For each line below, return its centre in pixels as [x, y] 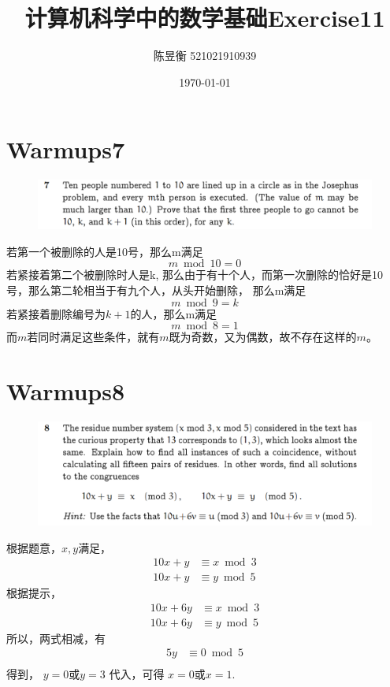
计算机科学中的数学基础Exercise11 [205, 18]
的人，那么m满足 [174, 313]
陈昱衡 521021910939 [205, 56]
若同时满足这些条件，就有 [93, 337]
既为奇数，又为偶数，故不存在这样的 [263, 337]
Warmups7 [66, 149]
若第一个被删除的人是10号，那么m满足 [105, 251]
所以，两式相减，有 [56, 638]
